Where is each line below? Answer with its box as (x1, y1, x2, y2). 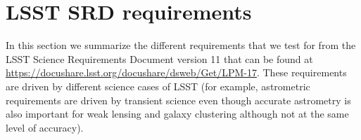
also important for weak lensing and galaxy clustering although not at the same (6, 106, 349, 121)
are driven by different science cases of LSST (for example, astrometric (6, 78, 310, 93)
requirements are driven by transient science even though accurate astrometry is (6, 92, 351, 107)
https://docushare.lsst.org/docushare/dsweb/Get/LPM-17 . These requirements (6, 65, 347, 80)
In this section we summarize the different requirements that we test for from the (6, 38, 356, 52)
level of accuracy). (6, 120, 84, 134)
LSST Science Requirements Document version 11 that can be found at (6, 51, 313, 66)
